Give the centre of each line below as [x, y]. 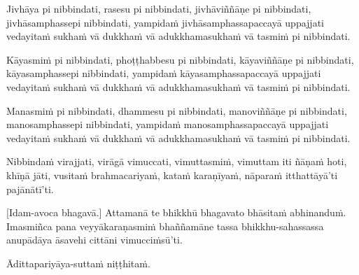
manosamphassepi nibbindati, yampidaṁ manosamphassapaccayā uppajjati [168, 124]
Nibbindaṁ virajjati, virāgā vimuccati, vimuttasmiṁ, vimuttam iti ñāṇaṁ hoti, [177, 161]
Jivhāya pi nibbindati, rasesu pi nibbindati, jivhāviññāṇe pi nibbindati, [159, 8]
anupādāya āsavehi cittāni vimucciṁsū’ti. [94, 240]
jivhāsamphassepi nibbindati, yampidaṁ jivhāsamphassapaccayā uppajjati [165, 22]
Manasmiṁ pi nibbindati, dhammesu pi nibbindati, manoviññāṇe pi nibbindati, [177, 110]
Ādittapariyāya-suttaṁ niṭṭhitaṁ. [78, 263]
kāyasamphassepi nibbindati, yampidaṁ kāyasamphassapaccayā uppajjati [164, 73]
